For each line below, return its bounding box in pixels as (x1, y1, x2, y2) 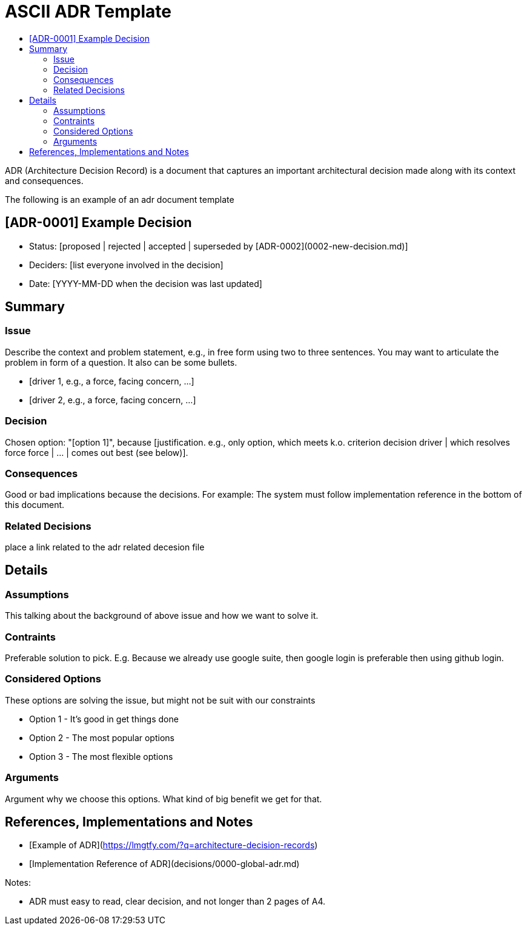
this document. (5, 500, 65, 510)
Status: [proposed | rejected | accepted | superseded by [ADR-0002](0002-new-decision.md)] (29, 240, 408, 251)
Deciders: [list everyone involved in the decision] (29, 259, 224, 270)
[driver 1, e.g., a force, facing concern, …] (29, 375, 194, 386)
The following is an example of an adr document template (5, 194, 234, 205)
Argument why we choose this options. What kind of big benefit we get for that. (5, 793, 322, 804)
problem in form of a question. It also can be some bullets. (5, 357, 237, 368)
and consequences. (5, 175, 84, 186)
